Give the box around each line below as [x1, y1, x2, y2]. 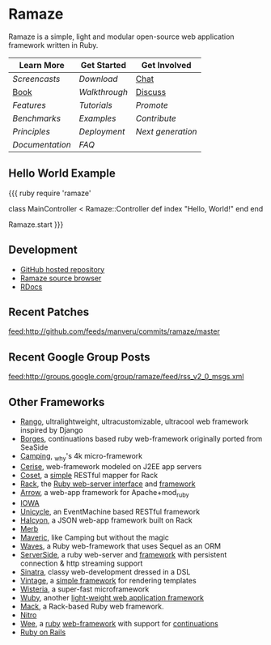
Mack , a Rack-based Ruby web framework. [19, 601, 164, 611]
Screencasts [12, 73, 61, 84]
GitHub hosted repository [19, 264, 105, 274]
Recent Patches [8, 305, 90, 318]
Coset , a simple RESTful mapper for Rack [19, 470, 159, 480]
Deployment [78, 126, 125, 137]
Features [12, 99, 46, 110]
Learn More [19, 59, 65, 70]
